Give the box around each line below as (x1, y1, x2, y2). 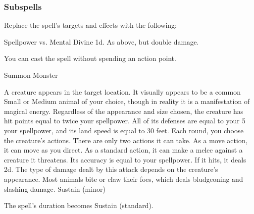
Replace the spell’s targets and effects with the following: (4, 20, 177, 30)
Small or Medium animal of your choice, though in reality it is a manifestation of (4, 96, 250, 107)
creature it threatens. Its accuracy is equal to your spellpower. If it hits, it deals (4, 154, 246, 164)
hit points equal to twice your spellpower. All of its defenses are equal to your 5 (4, 115, 246, 126)
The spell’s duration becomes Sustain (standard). (4, 200, 153, 211)
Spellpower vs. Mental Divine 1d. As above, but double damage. (4, 36, 199, 47)
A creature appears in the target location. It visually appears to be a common (4, 86, 241, 97)
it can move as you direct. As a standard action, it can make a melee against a (4, 145, 243, 155)
